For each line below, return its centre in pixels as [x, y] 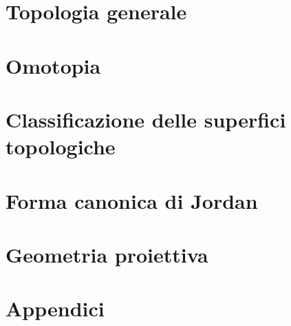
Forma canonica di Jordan [132, 200]
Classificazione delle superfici [146, 119]
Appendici [55, 308]
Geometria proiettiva [107, 254]
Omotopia [53, 65]
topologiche [61, 146]
